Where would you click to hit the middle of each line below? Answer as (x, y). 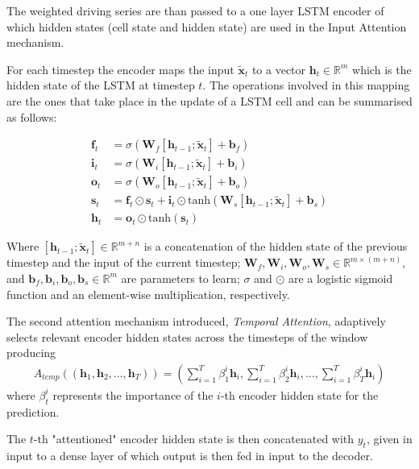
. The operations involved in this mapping (306, 85)
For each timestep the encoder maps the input (120, 69)
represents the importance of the (133, 394)
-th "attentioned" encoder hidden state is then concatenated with (194, 439)
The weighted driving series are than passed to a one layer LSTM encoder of (195, 10)
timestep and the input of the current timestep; (124, 262)
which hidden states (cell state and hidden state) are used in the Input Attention (207, 26)
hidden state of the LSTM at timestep (101, 85)
